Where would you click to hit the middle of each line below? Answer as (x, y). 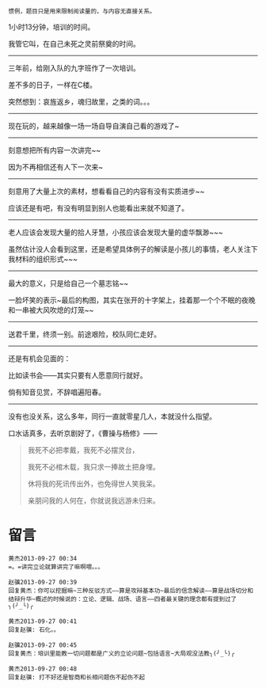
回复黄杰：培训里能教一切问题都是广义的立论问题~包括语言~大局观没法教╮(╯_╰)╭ (122, 653)
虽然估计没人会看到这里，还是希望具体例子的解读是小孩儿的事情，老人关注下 (133, 249)
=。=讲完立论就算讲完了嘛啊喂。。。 (56, 567)
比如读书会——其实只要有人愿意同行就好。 (78, 375)
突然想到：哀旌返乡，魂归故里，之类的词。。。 (81, 102)
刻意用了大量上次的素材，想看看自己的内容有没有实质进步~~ (106, 191)
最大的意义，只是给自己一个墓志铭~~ (68, 283)
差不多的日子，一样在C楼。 (53, 85)
